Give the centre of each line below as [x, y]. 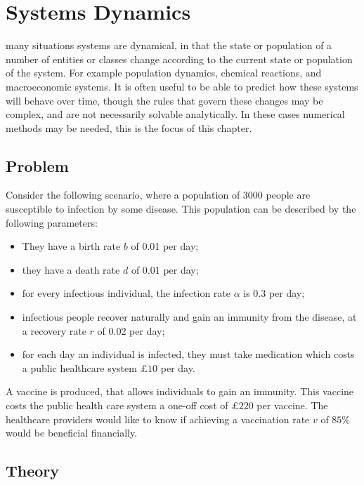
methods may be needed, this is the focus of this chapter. [129, 127]
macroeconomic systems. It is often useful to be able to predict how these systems [182, 86]
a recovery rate [54, 330]
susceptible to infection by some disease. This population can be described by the [181, 209]
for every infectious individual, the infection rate [126, 293]
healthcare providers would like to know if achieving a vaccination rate [158, 419]
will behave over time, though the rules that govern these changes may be [164, 100]
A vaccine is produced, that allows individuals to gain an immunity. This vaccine [180, 391]
